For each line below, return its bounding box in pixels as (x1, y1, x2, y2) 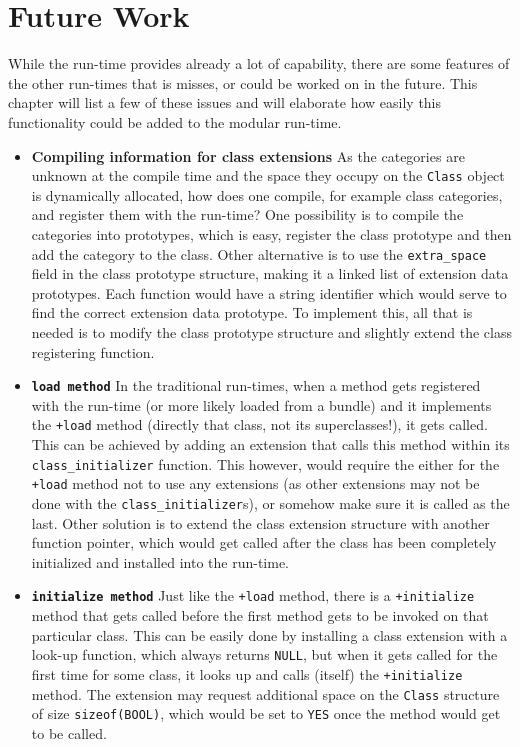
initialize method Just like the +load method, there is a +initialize (31, 585, 475, 606)
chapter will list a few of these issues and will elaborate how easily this (8, 92, 442, 113)
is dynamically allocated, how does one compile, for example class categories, (31, 184, 503, 205)
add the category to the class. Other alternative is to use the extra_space (31, 243, 487, 264)
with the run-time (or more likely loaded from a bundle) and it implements (31, 394, 492, 415)
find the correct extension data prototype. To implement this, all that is (31, 302, 473, 323)
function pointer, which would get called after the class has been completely (31, 532, 497, 553)
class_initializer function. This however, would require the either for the (31, 453, 500, 474)
